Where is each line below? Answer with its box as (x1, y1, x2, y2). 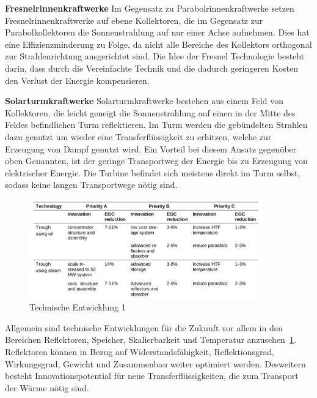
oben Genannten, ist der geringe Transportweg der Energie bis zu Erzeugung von (5, 154, 308, 167)
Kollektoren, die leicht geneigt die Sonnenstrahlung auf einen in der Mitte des (5, 106, 296, 119)
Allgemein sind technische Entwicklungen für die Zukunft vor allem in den (5, 321, 283, 334)
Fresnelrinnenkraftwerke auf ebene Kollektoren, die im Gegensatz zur (5, 13, 263, 26)
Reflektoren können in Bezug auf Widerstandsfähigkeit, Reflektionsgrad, (5, 345, 275, 358)
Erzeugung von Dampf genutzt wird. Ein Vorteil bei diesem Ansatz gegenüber (5, 142, 297, 155)
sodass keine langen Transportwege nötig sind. (5, 178, 178, 191)
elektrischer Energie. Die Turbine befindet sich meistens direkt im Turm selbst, (5, 166, 301, 179)
